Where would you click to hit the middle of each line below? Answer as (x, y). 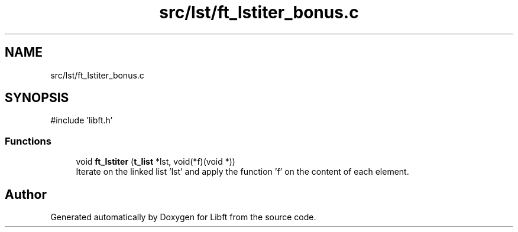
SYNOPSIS (37, 98)
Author (26, 194)
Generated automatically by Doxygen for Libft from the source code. (183, 217)
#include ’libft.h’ (82, 120)
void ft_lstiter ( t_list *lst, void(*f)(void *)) (156, 162)
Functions (28, 141)
